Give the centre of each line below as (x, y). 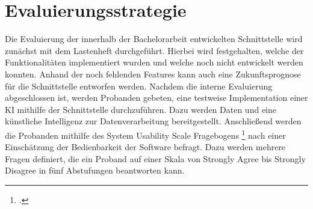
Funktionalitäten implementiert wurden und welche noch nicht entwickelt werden (154, 62)
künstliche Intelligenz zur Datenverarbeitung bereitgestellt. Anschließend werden (153, 121)
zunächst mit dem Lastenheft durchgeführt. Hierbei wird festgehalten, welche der (154, 50)
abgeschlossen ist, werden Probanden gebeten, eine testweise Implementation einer (156, 98)
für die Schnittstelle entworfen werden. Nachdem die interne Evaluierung (139, 86)
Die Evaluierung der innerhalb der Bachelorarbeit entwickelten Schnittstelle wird (154, 39)
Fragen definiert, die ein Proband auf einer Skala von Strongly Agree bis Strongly (155, 158)
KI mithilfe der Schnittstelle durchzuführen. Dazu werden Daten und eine (141, 109)
